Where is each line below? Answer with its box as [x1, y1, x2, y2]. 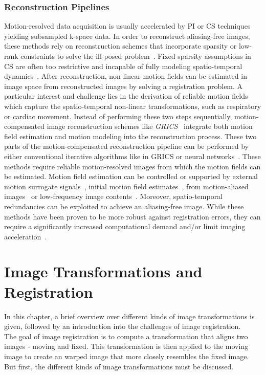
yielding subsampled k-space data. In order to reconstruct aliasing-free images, [4, 30, 250, 41]
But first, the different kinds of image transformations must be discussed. [4, 361, 234, 371]
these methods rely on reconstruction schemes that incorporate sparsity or [4, 40, 237, 51]
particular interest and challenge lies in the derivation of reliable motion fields [4, 91, 248, 101]
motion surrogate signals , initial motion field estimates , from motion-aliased [4, 181, 249, 191]
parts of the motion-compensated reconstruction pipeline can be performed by [4, 141, 249, 151]
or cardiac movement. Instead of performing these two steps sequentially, [4, 111, 232, 121]
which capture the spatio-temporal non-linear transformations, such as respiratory [4, 100, 261, 111]
